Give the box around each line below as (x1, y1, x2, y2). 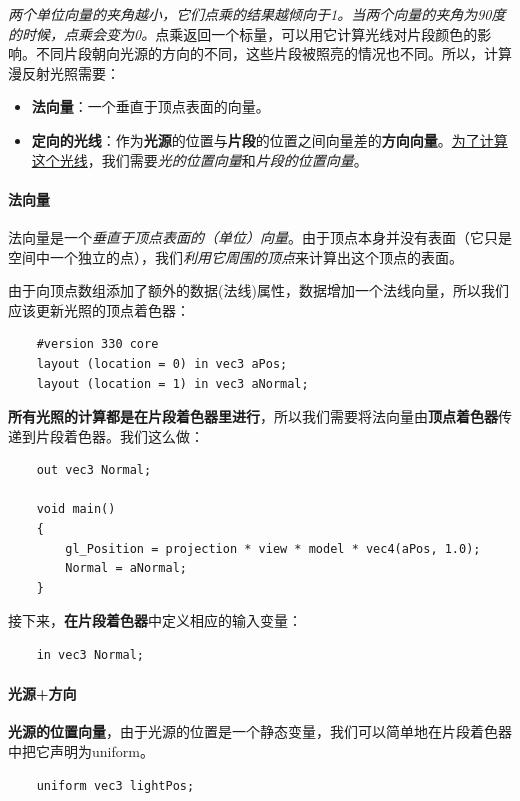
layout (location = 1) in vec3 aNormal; (36, 376, 309, 391)
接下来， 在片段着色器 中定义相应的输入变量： (8, 610, 302, 631)
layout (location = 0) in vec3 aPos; (36, 356, 288, 371)
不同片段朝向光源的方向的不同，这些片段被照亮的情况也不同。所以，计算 (35, 43, 512, 64)
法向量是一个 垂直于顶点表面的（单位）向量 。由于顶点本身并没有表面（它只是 (8, 226, 512, 247)
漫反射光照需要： (8, 62, 120, 83)
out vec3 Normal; (36, 463, 152, 478)
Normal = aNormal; (65, 561, 187, 576)
